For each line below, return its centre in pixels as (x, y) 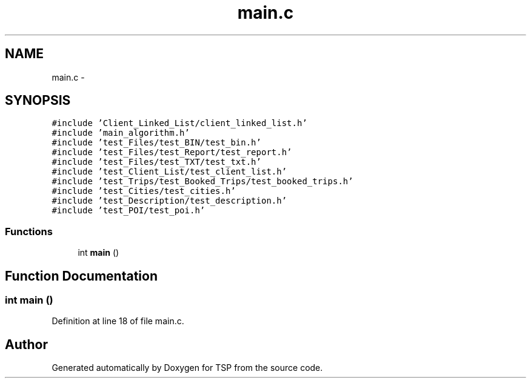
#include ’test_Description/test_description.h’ (169, 201)
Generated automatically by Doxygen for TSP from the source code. (187, 368)
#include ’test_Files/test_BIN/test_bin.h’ (156, 143)
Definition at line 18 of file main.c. (118, 321)
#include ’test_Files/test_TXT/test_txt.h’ (156, 162)
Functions (29, 231)
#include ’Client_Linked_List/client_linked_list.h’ (179, 123)
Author (26, 344)
